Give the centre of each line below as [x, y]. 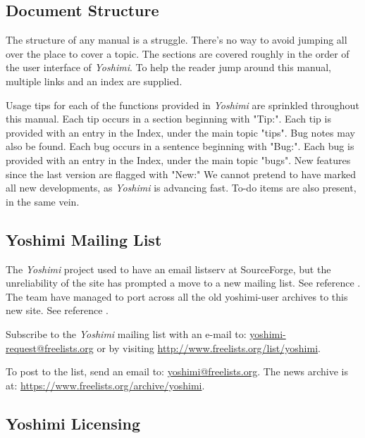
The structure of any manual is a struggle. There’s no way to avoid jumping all [177, 40]
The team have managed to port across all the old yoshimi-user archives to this [177, 296]
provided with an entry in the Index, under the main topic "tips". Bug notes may [180, 132]
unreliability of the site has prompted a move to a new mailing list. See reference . [183, 283]
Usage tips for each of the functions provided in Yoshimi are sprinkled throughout [182, 105]
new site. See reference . [57, 310]
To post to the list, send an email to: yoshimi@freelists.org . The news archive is [177, 371]
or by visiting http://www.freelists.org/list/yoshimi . [209, 348]
